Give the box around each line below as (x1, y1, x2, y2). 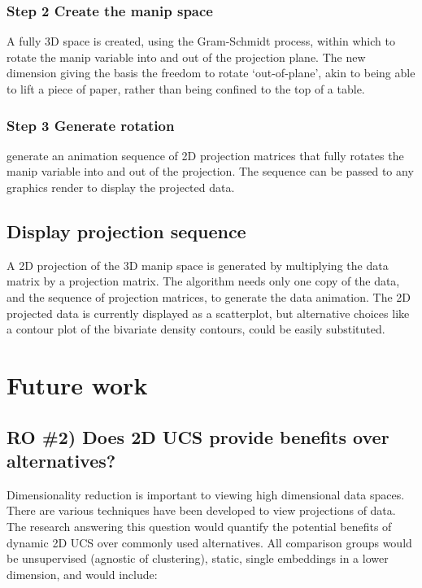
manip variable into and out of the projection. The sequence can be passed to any (7, 163, 414, 180)
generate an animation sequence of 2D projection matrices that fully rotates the (7, 146, 404, 163)
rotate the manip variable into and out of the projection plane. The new (7, 48, 366, 65)
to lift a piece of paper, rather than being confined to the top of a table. (7, 81, 365, 97)
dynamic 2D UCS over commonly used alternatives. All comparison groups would (7, 534, 412, 551)
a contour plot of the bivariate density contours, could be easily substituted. (7, 320, 385, 338)
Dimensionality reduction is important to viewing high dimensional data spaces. (7, 486, 405, 503)
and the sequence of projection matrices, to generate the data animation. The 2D (7, 288, 411, 305)
